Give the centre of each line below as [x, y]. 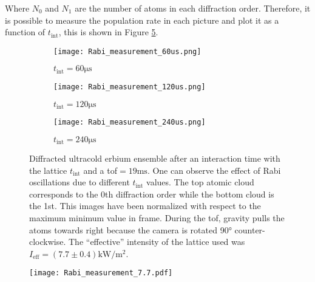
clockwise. [48, 242]
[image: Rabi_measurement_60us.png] [127, 51]
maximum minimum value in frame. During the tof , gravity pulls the [157, 218]
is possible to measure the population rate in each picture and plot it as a [142, 20]
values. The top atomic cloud [200, 182]
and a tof [100, 170]
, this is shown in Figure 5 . [108, 32]
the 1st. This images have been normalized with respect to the [145, 206]
